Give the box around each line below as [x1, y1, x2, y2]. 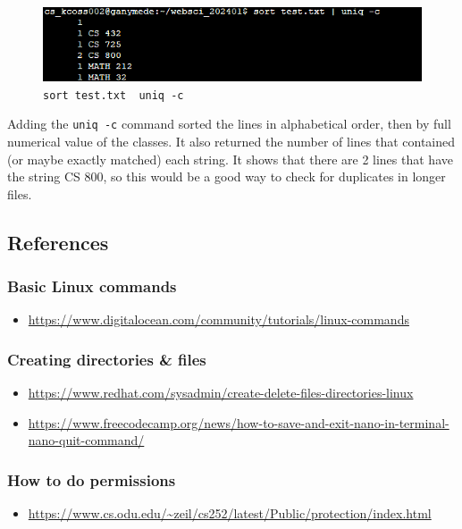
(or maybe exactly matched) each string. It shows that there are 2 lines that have [7, 149, 453, 168]
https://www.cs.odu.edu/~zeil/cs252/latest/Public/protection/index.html [28, 504, 432, 523]
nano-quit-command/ [28, 431, 145, 449]
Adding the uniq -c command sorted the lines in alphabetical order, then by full [7, 114, 451, 133]
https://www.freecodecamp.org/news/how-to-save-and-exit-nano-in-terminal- [28, 413, 449, 432]
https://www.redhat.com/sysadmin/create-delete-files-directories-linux [28, 383, 414, 402]
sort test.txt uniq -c [43, 88, 184, 102]
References [7, 228, 109, 256]
